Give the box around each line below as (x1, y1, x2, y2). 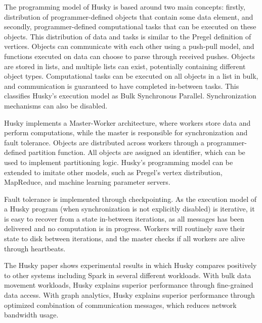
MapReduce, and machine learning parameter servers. (4, 177, 170, 187)
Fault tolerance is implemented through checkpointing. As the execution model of (4, 193, 256, 204)
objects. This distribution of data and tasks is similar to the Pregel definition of (4, 31, 251, 41)
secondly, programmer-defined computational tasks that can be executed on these (4, 21, 256, 32)
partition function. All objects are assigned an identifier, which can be (28, 147, 245, 157)
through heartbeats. (4, 243, 66, 253)
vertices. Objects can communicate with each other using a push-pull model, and (4, 41, 254, 51)
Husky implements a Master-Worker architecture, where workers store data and (4, 117, 251, 128)
